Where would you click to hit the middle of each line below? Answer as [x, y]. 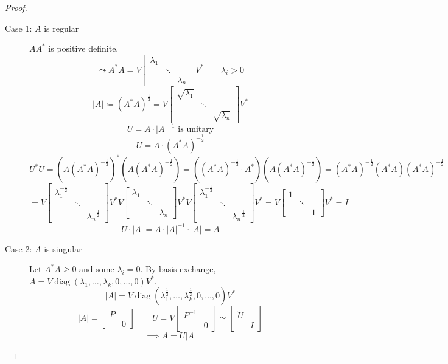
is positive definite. [83, 48]
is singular [63, 248]
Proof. [16, 7]
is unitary [196, 130]
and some [97, 269]
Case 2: [19, 248]
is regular [61, 28]
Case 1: [19, 28]
